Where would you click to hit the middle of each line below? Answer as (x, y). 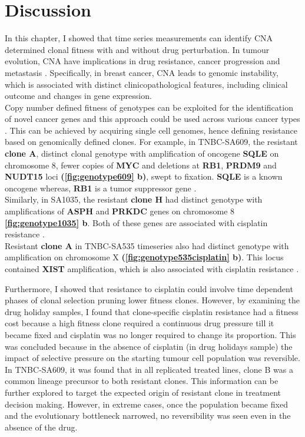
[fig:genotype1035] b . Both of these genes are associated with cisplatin (136, 222)
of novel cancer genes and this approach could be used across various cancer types (152, 119)
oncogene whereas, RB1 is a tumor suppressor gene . (101, 188)
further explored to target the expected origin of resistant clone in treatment (143, 392)
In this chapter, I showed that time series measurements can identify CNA (139, 38)
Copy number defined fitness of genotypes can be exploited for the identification (149, 107)
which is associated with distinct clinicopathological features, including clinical (146, 84)
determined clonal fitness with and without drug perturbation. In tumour (137, 49)
